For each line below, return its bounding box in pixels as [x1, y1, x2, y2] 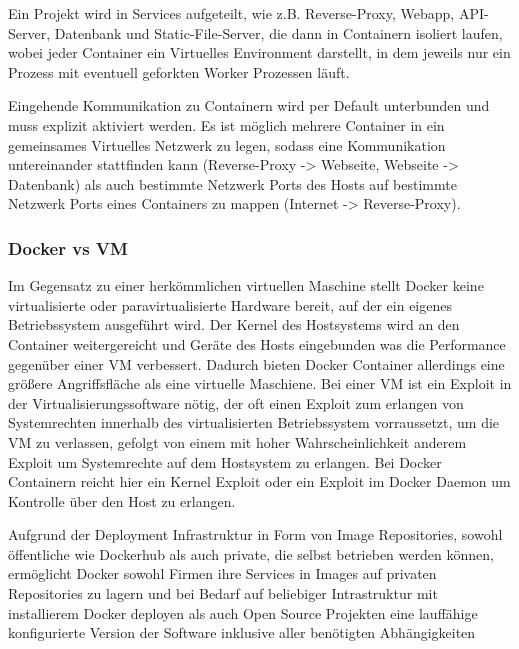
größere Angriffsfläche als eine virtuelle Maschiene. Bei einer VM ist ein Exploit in [8, 373, 512, 394]
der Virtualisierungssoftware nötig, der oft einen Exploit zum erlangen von [8, 392, 464, 413]
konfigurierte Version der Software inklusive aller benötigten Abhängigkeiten [8, 622, 476, 643]
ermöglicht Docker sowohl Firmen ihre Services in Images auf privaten [8, 563, 437, 584]
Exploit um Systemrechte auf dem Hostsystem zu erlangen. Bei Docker [8, 451, 442, 472]
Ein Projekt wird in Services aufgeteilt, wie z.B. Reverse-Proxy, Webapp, [8, 3, 455, 23]
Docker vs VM [8, 235, 128, 260]
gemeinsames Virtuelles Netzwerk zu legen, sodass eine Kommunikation [8, 134, 446, 155]
